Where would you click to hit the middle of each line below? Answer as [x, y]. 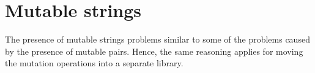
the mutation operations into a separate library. [94, 63]
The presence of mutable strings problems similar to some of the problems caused [157, 39]
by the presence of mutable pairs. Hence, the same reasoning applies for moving [154, 51]
